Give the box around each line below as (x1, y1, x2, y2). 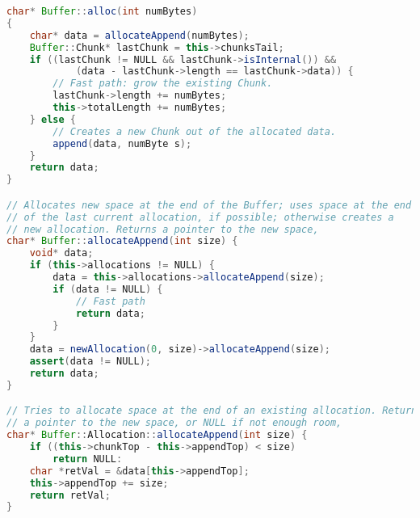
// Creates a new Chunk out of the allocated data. (52, 125, 337, 137)
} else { (29, 113, 76, 125)
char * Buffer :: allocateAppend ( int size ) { (6, 235, 238, 247)
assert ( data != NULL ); (29, 356, 152, 368)
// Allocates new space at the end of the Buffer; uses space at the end (6, 199, 412, 211)
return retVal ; (29, 489, 111, 501)
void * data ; (29, 247, 94, 259)
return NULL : (52, 453, 123, 465)
